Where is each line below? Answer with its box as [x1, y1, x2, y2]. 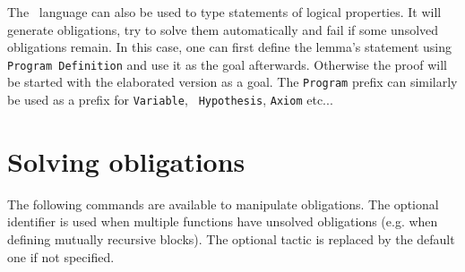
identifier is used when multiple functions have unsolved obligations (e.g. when [7, 212, 438, 231]
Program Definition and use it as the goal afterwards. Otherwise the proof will [7, 55, 447, 73]
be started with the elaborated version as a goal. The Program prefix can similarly [7, 72, 458, 91]
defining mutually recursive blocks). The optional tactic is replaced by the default [7, 230, 455, 249]
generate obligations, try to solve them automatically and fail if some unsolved [7, 20, 439, 38]
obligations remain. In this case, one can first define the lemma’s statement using [7, 38, 452, 56]
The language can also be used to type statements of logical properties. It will [7, 3, 442, 21]
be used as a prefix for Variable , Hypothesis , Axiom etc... [7, 90, 333, 109]
